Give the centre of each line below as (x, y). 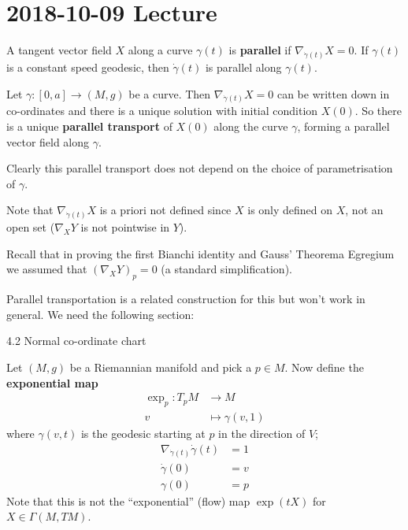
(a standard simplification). (226, 269)
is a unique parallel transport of (89, 126)
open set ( (31, 227)
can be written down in (333, 93)
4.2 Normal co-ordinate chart (76, 341)
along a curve (160, 50)
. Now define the (324, 367)
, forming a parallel (343, 126)
